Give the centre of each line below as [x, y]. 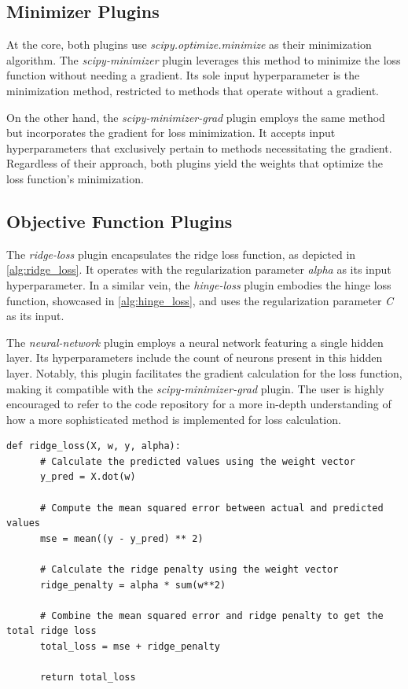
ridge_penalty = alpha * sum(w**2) [133, 585]
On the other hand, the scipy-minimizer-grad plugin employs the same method [196, 117]
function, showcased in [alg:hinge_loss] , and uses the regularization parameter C [200, 300]
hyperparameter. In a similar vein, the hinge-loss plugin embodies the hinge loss [199, 284]
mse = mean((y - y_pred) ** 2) [121, 538]
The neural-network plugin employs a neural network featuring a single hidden [195, 342]
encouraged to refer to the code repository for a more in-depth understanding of [199, 404]
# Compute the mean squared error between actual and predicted [211, 508]
